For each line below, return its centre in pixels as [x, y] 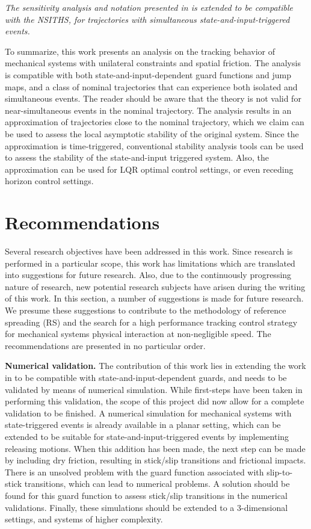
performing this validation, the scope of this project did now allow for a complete [155, 401]
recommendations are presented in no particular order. [105, 345]
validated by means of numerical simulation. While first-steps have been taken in [154, 389]
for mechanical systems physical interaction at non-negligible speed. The [138, 334]
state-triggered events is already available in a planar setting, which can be [143, 425]
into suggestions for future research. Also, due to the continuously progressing [148, 275]
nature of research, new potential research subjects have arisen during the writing [155, 286]
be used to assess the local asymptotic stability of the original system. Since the [152, 133]
